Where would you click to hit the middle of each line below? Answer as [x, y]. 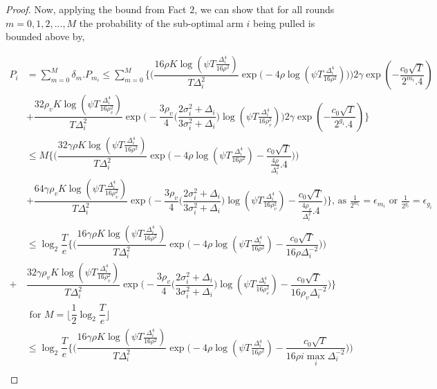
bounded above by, [45, 36]
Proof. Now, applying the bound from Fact [96, 9]
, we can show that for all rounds [264, 9]
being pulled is [284, 22]
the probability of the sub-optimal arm [161, 22]
